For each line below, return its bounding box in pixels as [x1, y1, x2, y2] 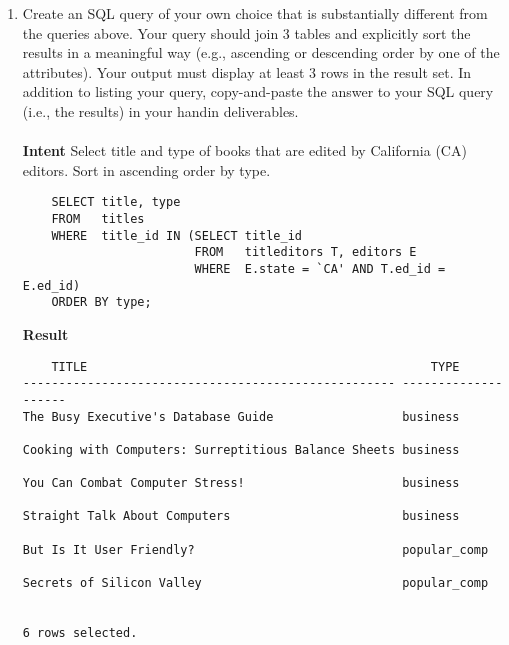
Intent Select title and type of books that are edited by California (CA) [22, 140, 467, 161]
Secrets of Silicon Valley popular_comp [22, 576, 489, 591]
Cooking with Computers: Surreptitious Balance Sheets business [22, 442, 460, 457]
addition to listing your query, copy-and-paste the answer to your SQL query [22, 81, 494, 102]
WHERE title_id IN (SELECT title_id [51, 228, 302, 243]
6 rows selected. [22, 626, 138, 641]
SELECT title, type [51, 195, 181, 210]
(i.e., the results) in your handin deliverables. [22, 100, 299, 121]
